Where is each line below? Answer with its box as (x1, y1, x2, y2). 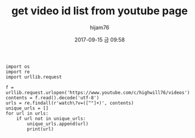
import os (5, 64, 30, 70)
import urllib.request (5, 74, 62, 80)
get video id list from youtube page (11, 4, 188, 18)
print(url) (27, 126, 54, 132)
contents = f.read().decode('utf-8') (5, 95, 100, 101)
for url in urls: (5, 110, 49, 117)
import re (5, 68, 30, 75)
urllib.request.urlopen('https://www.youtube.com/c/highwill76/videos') (5, 89, 190, 96)
